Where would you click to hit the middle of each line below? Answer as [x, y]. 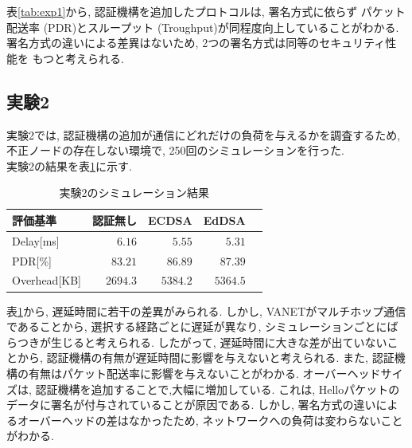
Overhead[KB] [47, 280]
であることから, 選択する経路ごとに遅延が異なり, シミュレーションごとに [197, 326]
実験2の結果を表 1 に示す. [69, 165]
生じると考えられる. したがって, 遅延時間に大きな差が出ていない [219, 342]
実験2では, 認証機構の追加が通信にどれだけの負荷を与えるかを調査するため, [204, 134]
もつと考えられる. [78, 58]
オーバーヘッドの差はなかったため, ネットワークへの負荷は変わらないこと [210, 420]
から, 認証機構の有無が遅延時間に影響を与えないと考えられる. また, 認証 [206, 358]
